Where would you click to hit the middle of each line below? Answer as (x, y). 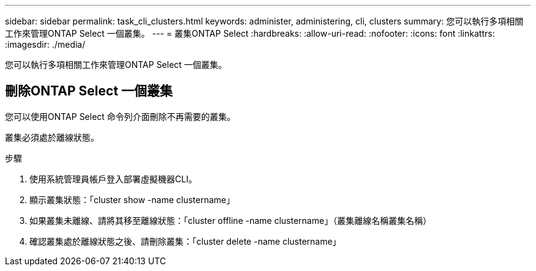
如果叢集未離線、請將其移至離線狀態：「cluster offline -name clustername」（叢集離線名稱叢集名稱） (230, 220)
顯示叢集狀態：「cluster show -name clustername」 (132, 199)
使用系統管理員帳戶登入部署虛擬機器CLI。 (113, 179)
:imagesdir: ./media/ (45, 44)
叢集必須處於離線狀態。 (52, 137)
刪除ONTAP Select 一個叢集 (89, 91)
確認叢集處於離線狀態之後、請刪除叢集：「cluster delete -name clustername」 (185, 241)
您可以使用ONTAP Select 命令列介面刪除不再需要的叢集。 (120, 116)
